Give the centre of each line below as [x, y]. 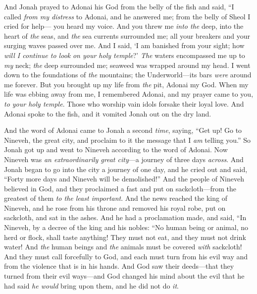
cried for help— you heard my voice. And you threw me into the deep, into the [124, 26]
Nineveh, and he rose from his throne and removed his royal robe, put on [115, 207]
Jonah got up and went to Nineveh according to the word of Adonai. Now [116, 149]
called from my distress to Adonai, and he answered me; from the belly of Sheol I [127, 16]
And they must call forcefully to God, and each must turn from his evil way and [126, 256]
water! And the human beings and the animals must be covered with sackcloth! [123, 247]
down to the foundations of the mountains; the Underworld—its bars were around [128, 75]
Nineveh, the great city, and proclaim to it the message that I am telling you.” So [127, 140]
